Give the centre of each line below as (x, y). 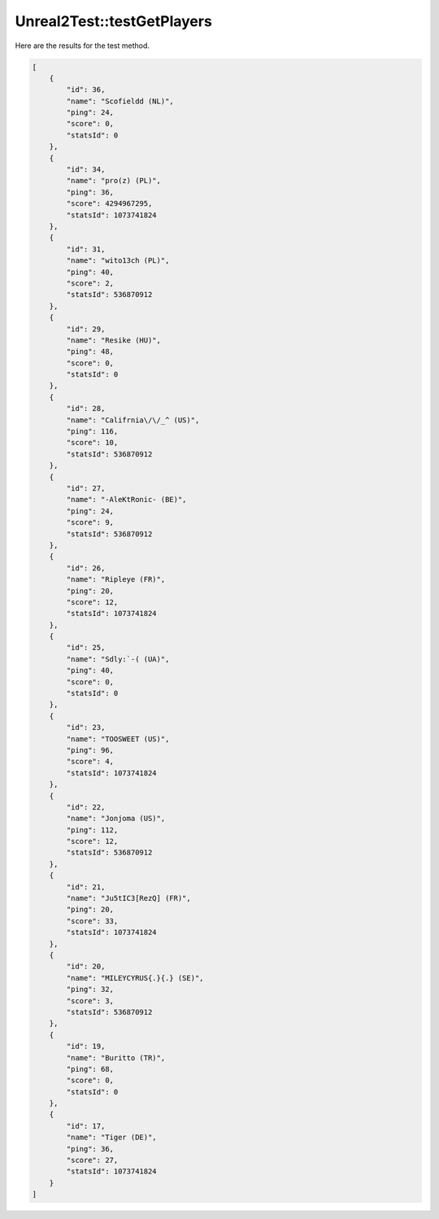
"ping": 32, (90, 990)
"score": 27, (92, 1160)
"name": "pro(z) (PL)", (114, 181)
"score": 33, (92, 921)
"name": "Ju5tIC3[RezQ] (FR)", (128, 898)
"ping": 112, (92, 830)
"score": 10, (92, 443)
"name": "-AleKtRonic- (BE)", (126, 500)
